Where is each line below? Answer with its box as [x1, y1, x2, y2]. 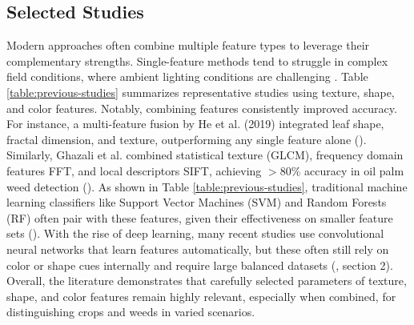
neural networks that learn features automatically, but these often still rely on [6, 240, 389, 257]
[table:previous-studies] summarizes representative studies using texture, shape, [6, 83, 395, 100]
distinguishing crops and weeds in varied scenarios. [6, 303, 255, 320]
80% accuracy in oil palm [279, 162, 404, 179]
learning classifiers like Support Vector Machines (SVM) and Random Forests [6, 194, 387, 211]
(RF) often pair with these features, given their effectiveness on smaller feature [6, 209, 393, 226]
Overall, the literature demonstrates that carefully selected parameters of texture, [6, 272, 407, 289]
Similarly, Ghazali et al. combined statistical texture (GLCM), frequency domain [6, 146, 404, 163]
